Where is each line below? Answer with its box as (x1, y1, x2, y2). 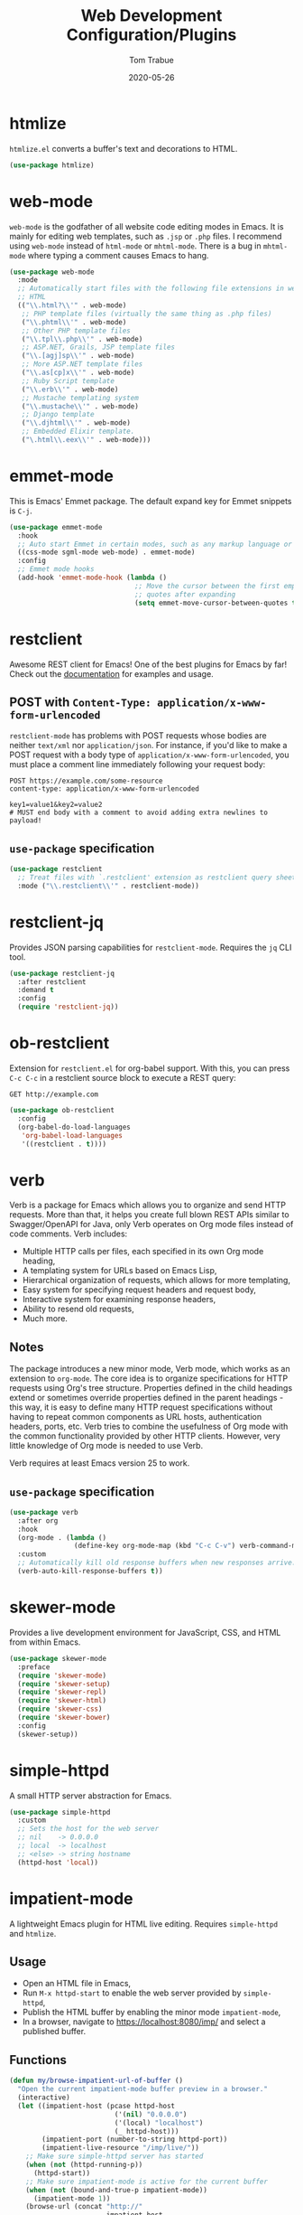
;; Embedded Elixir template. (21, 427, 135, 436)
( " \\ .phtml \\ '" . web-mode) (21, 317, 127, 326)
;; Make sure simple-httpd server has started (25, 2152, 204, 2161)
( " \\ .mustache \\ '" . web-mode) (21, 401, 140, 411)
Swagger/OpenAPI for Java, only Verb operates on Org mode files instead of (9, 1219, 294, 1230)
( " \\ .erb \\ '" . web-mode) (21, 385, 119, 394)
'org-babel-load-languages (21, 1131, 124, 1140)
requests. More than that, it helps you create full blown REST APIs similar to (9, 1209, 290, 1220)
